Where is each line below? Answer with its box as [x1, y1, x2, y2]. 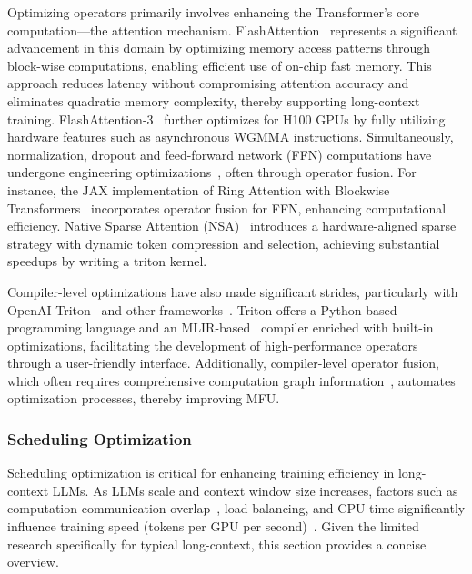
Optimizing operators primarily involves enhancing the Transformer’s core [7, 3, 419, 21]
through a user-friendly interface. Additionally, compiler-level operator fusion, [7, 353, 439, 372]
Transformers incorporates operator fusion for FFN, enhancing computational [7, 198, 447, 217]
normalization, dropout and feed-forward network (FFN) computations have [7, 144, 432, 163]
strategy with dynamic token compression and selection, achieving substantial [7, 233, 440, 252]
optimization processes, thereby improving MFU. [7, 389, 280, 408]
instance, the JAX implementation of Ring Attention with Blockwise [7, 180, 390, 199]
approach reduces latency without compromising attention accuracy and [7, 74, 409, 93]
